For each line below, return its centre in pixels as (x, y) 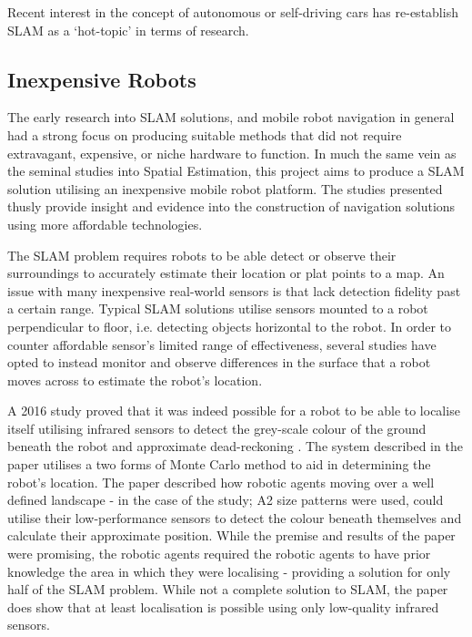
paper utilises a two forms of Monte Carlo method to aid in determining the (219, 464)
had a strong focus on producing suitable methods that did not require (205, 134)
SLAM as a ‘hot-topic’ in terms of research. (128, 30)
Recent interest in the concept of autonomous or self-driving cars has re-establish (233, 12)
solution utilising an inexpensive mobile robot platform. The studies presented (225, 188)
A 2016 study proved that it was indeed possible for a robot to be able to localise (234, 411)
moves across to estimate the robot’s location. (135, 380)
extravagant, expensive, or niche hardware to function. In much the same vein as (232, 153)
